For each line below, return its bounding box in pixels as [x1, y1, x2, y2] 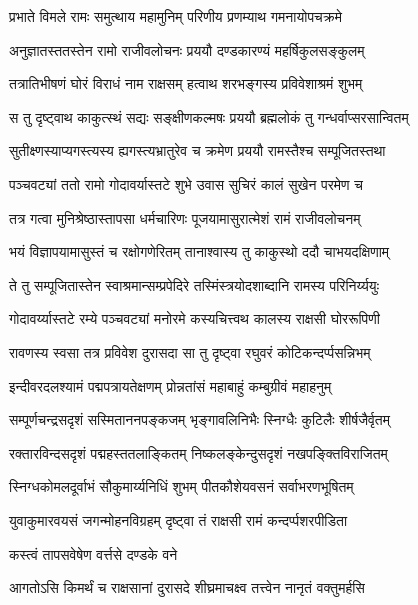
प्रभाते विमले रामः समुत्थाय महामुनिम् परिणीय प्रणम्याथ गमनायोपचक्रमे [9, 6, 342, 26]
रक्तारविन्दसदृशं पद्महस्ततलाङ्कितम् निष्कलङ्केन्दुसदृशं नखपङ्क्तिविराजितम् [9, 442, 388, 463]
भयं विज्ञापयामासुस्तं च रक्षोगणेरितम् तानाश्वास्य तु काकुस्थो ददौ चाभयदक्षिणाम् [9, 241, 390, 262]
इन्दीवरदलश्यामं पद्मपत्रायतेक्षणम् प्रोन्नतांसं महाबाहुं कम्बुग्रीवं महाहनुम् [9, 375, 332, 396]
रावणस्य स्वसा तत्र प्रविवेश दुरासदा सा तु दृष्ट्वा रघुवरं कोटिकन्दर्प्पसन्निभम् [9, 341, 371, 362]
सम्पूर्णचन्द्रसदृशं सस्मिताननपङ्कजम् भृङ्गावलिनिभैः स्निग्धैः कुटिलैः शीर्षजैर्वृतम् [9, 409, 391, 430]
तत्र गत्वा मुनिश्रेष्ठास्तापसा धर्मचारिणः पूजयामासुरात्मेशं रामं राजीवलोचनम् [9, 207, 361, 228]
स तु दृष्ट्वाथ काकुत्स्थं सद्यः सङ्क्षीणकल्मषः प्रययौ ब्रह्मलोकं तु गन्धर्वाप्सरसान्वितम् [9, 106, 409, 127]
